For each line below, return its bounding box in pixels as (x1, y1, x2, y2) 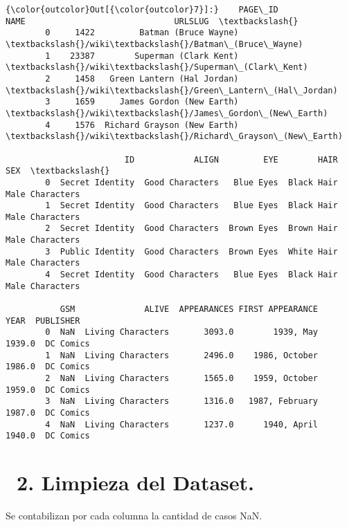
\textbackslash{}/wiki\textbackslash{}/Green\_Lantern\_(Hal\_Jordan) (6, 85, 338, 95)
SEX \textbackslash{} (6, 166, 110, 176)
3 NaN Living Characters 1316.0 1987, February (45, 396, 319, 407)
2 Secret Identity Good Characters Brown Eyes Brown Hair (45, 223, 338, 234)
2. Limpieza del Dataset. (17, 468, 254, 497)
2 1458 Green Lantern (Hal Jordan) (45, 73, 239, 84)
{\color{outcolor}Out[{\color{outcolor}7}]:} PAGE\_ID (6, 5, 278, 15)
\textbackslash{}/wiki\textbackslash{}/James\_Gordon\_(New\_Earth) (6, 108, 328, 118)
